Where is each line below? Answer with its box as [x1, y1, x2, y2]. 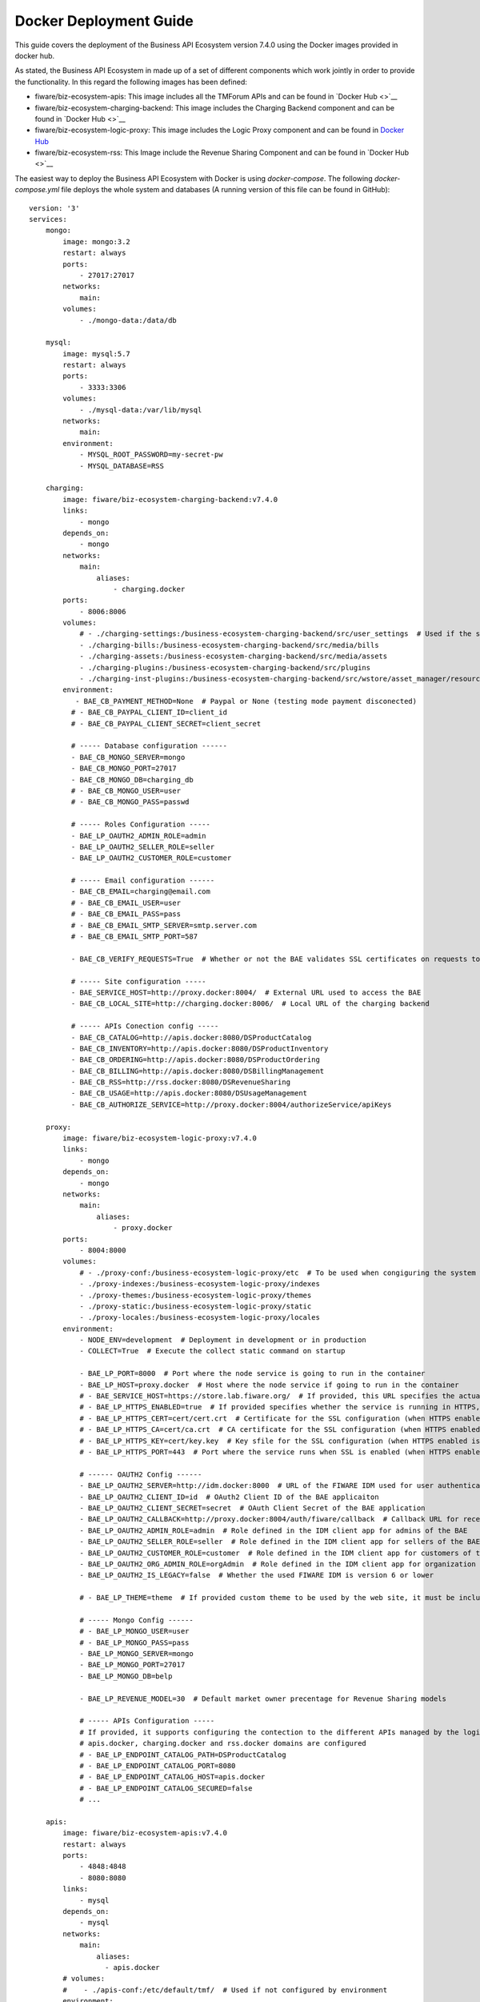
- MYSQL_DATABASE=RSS [79, 461, 164, 470]
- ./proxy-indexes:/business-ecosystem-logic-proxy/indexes [79, 1280, 320, 1288]
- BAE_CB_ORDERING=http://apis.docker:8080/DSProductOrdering [70, 1055, 320, 1064]
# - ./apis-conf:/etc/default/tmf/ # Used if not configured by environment [62, 1985, 388, 1994]
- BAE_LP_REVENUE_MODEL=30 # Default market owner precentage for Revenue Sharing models [79, 1694, 447, 1703]
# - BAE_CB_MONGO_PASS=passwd [70, 798, 190, 806]
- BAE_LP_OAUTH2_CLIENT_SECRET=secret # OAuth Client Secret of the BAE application [79, 1503, 426, 1513]
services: [29, 215, 67, 224]
